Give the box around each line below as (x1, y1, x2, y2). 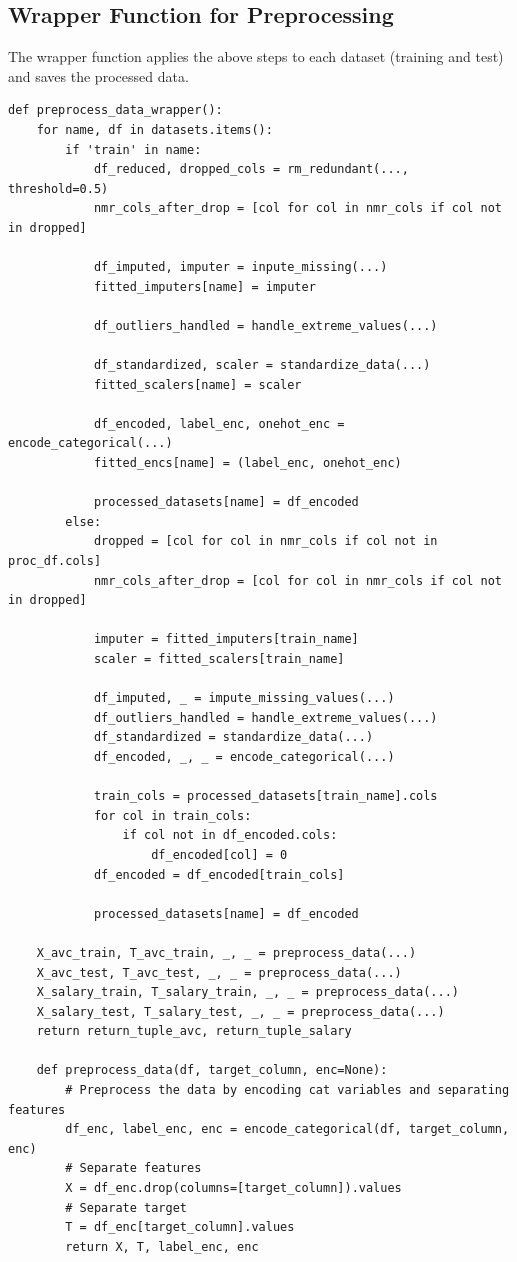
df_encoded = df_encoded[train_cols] (93, 867, 345, 882)
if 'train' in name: (65, 142, 202, 157)
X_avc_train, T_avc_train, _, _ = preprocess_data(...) (36, 945, 417, 960)
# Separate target (65, 1200, 187, 1215)
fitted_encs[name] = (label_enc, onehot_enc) (93, 456, 402, 471)
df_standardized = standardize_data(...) (93, 730, 374, 745)
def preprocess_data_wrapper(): (8, 103, 223, 118)
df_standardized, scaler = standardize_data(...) (93, 358, 431, 373)
